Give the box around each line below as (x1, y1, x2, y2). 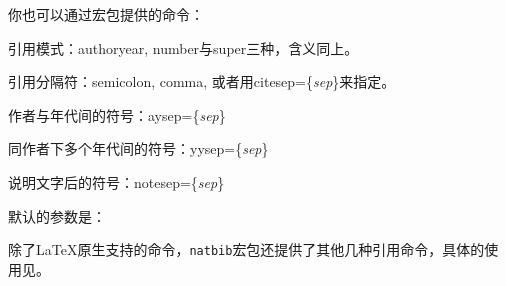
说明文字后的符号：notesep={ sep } (8, 171, 225, 192)
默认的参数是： (8, 205, 106, 226)
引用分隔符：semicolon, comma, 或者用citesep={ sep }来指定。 (8, 71, 396, 92)
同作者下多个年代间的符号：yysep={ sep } (8, 138, 269, 159)
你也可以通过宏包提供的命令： (8, 4, 204, 24)
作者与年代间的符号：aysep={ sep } (8, 104, 226, 125)
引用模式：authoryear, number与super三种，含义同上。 (8, 37, 359, 58)
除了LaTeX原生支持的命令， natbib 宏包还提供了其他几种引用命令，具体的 (8, 239, 485, 260)
